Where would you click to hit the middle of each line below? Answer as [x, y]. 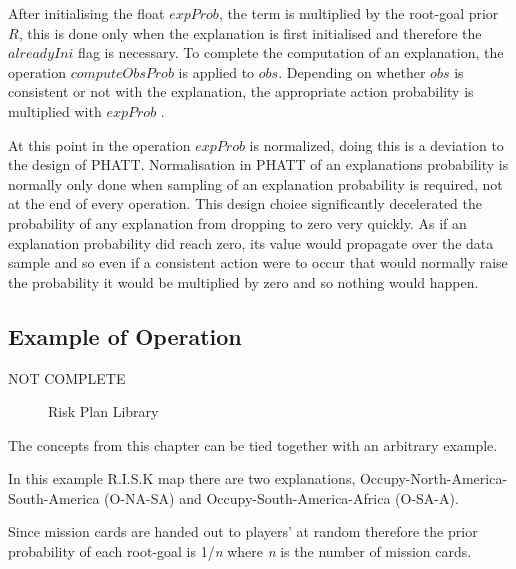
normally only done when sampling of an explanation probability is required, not [255, 183]
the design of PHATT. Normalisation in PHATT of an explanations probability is [258, 164]
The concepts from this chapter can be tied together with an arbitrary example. [253, 444]
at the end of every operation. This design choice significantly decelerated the [245, 203]
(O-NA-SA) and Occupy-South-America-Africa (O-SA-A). [281, 497]
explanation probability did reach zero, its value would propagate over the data [251, 242]
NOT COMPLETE [67, 377]
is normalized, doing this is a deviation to [376, 144]
